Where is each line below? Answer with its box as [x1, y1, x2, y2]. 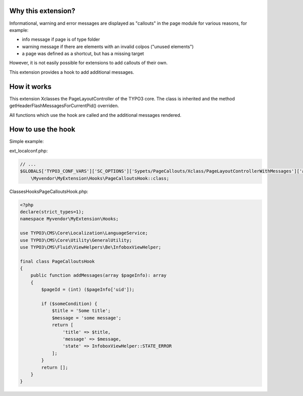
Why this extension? [9, 7, 76, 15]
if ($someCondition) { [41, 301, 98, 307]
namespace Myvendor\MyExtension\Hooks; [20, 216, 119, 222]
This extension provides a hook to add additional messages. [9, 69, 134, 75]
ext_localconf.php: [9, 147, 48, 154]
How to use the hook [9, 125, 76, 134]
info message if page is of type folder [22, 36, 100, 42]
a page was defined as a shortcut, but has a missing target [22, 51, 144, 57]
